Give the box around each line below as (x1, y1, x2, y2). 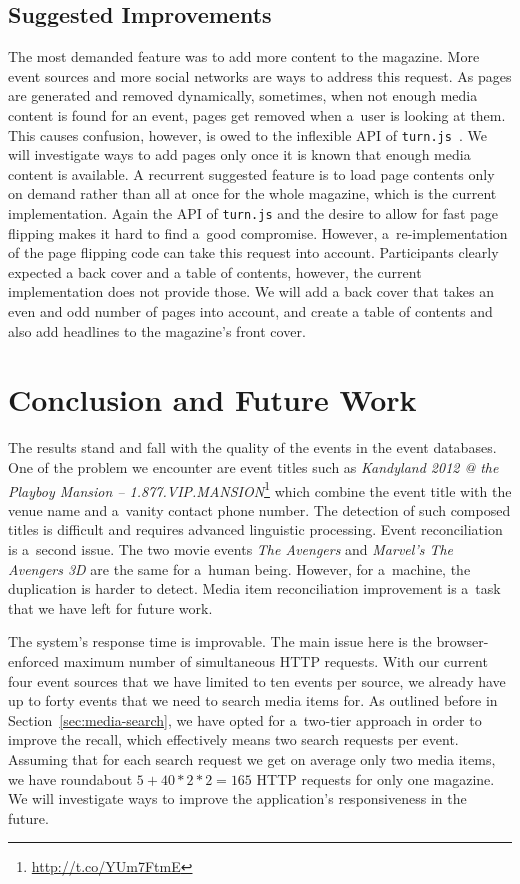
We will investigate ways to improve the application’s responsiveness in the (8, 788, 467, 809)
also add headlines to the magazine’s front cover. (8, 320, 306, 341)
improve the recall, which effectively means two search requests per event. (8, 729, 459, 750)
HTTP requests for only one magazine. (256, 768, 495, 789)
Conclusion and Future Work (8, 379, 417, 420)
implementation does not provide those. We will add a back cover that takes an (8, 281, 495, 302)
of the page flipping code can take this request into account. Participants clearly (8, 242, 499, 263)
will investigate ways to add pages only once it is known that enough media (8, 144, 471, 165)
